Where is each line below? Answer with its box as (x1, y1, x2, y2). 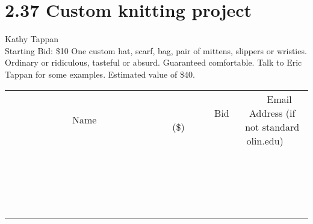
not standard (245, 119, 300, 134)
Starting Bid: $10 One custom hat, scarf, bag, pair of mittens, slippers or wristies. (5, 44, 307, 57)
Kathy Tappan (5, 33, 59, 45)
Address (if (249, 105, 296, 120)
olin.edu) (246, 133, 284, 148)
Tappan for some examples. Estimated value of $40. (5, 67, 195, 80)
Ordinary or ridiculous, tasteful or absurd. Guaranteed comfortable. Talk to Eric (5, 56, 302, 69)
